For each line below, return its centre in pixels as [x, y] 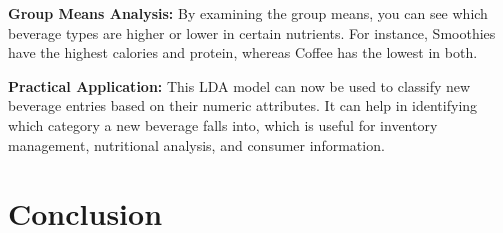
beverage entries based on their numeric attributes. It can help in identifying [243, 105]
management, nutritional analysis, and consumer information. [196, 144]
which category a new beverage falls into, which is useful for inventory [223, 124]
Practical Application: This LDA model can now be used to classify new [239, 85]
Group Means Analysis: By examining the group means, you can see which [248, 13]
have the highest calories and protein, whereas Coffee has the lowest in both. [243, 52]
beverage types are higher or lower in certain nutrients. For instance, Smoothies [252, 32]
